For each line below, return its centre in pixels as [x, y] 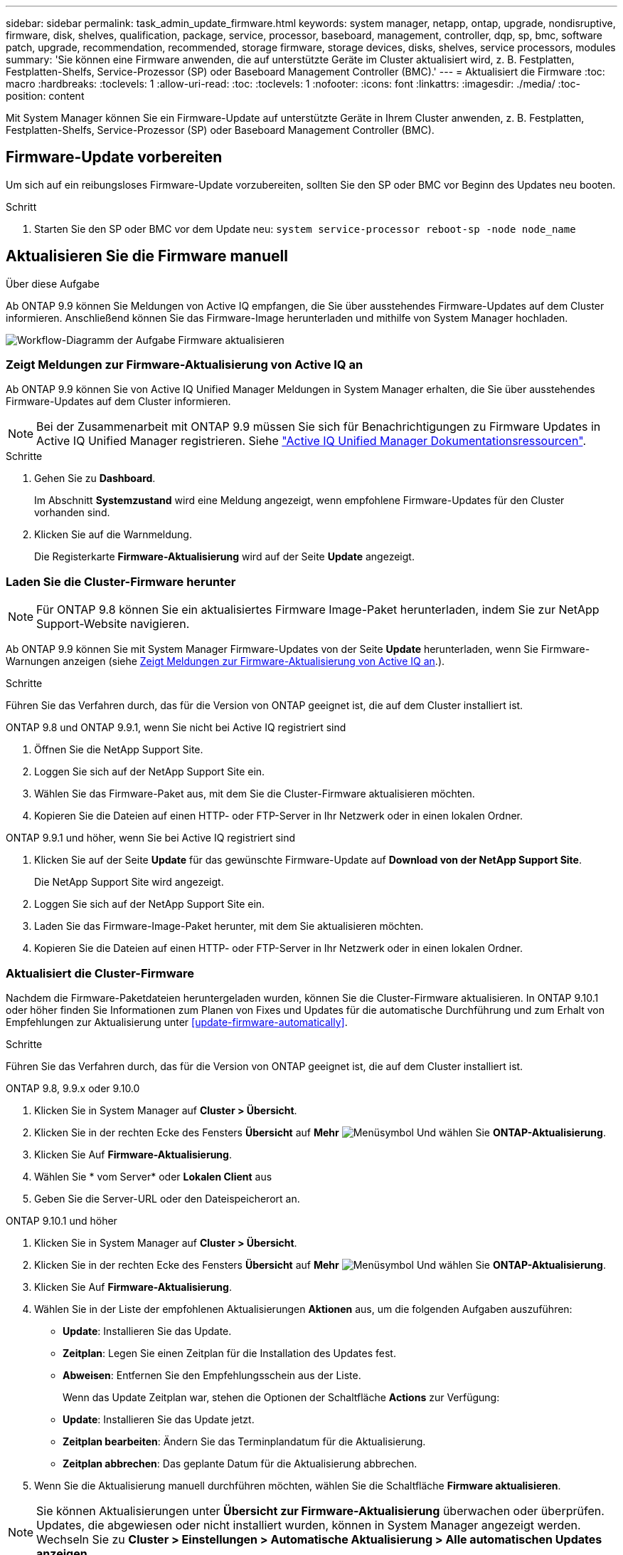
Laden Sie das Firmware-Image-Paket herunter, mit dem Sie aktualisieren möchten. [229, 926]
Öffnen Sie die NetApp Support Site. [119, 750]
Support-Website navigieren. [113, 624]
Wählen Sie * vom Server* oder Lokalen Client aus [153, 1176]
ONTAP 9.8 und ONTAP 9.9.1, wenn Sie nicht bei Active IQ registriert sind [176, 728]
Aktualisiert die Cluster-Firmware [100, 973]
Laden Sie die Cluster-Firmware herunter [121, 581]
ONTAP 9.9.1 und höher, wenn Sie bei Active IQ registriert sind [151, 838]
